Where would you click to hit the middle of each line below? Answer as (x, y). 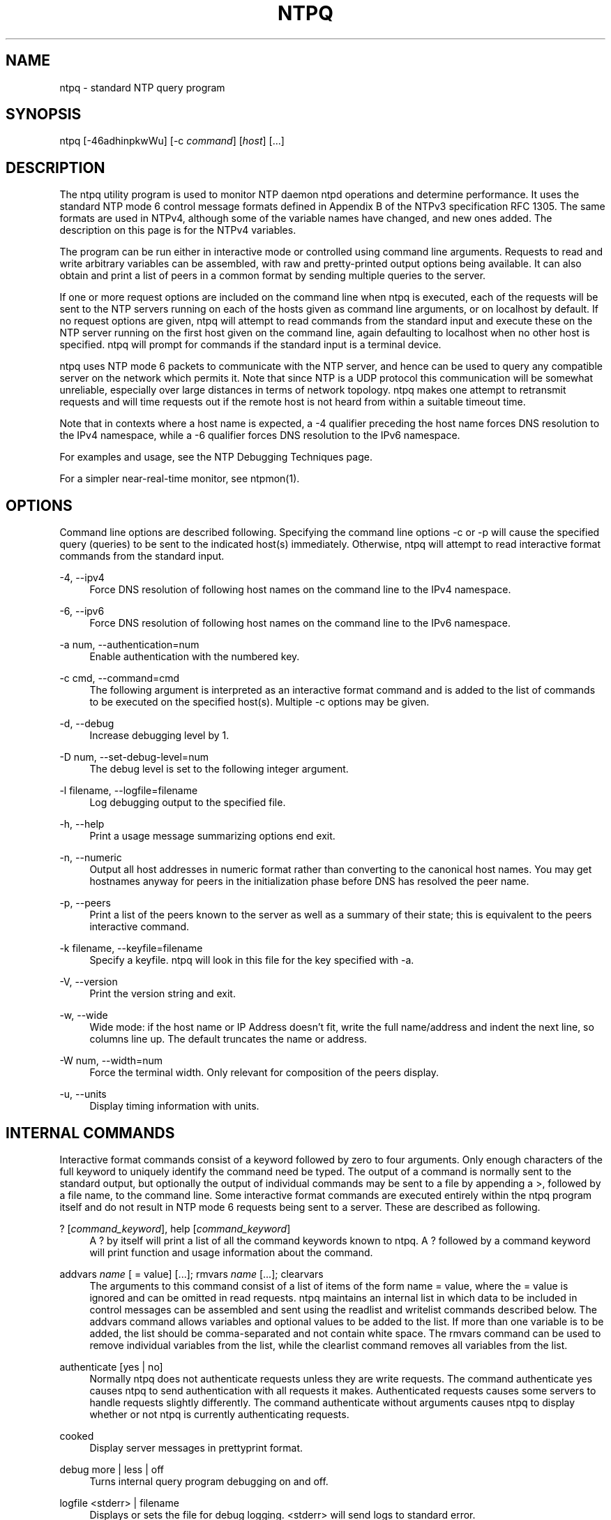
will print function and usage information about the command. (231, 1252)
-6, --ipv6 (82, 611)
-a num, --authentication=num (129, 645)
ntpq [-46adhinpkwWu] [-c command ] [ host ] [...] (172, 141)
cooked (77, 1436)
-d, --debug (87, 724)
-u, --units (83, 1094)
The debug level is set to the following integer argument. (219, 769)
